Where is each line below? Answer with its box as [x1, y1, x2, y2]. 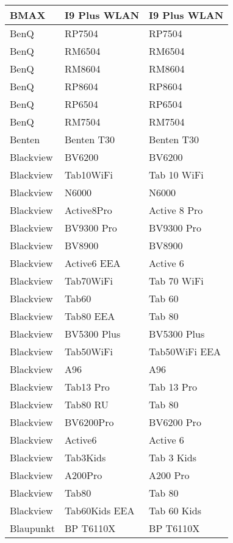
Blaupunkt [10, 521, 56, 535]
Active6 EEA [65, 256, 121, 270]
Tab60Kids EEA [65, 503, 135, 517]
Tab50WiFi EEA [149, 344, 221, 358]
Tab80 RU [65, 397, 109, 411]
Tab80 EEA [65, 309, 115, 323]
